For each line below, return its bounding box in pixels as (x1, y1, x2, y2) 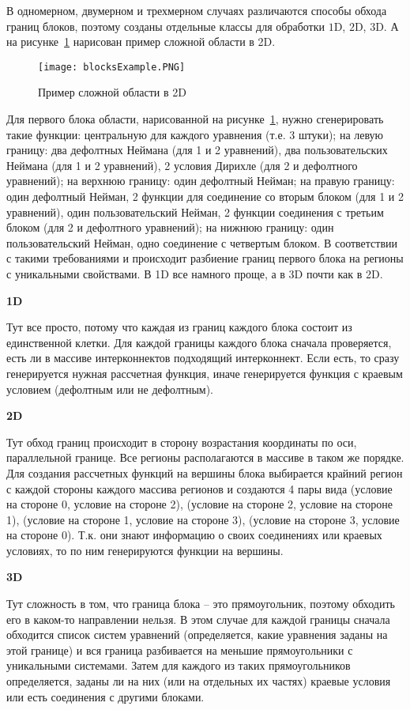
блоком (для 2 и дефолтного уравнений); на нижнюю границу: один (6, 219, 334, 236)
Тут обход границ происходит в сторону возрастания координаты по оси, (6, 433, 357, 450)
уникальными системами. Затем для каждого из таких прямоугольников (6, 657, 351, 674)
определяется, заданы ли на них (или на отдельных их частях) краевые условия (6, 673, 391, 689)
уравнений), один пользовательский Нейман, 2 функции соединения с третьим (6, 203, 384, 220)
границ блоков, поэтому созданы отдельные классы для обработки (6, 17, 325, 34)
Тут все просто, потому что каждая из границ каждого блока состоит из (6, 319, 352, 335)
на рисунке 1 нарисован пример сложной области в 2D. (6, 33, 276, 50)
